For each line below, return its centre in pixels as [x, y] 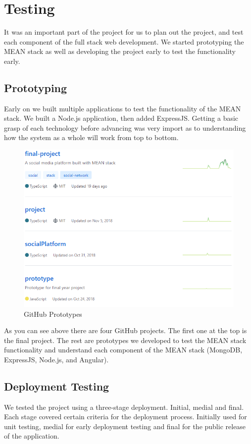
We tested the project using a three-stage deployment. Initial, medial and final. [124, 407]
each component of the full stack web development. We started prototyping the [124, 41]
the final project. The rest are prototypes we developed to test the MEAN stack [125, 340]
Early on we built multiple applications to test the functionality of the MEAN [123, 108]
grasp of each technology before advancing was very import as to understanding [125, 127]
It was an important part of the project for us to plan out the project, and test [124, 32]
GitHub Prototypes [53, 314]
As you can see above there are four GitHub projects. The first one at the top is [125, 330]
